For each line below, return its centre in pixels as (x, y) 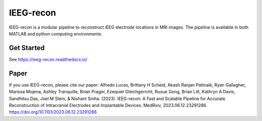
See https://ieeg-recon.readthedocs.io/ (48, 59)
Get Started (27, 48)
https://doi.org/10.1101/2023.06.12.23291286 (53, 112)
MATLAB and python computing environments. (56, 34)
